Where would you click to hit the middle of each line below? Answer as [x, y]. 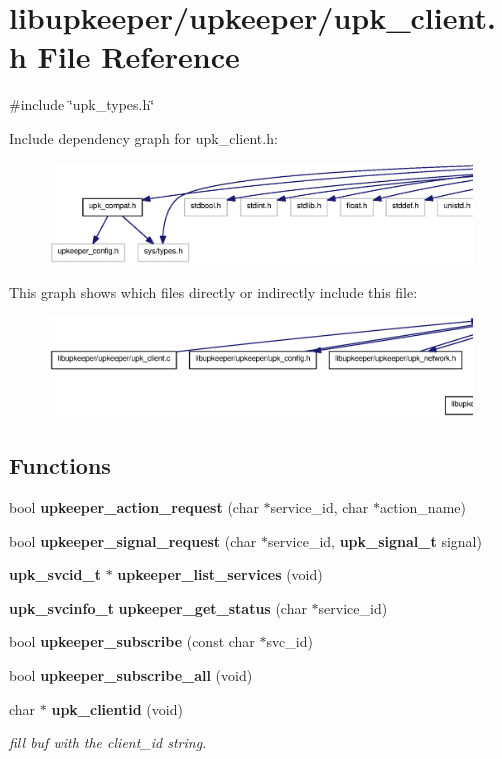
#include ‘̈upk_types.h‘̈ [82, 104]
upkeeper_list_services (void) [220, 574]
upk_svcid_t [55, 574]
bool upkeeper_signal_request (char [133, 540]
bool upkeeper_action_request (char [134, 506]
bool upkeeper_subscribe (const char [132, 641]
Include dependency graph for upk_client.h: [143, 137]
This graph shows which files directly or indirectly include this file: [213, 291]
